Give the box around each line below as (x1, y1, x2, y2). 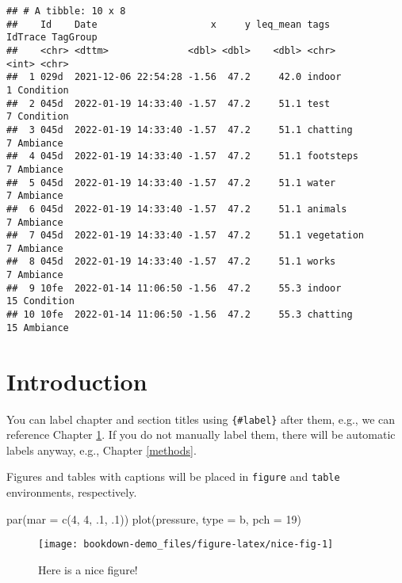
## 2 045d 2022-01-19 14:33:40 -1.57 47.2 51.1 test (6, 97, 331, 109)
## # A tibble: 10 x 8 (6, 6, 126, 17)
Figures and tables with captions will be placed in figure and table (6, 468, 340, 485)
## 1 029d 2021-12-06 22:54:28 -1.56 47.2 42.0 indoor (6, 71, 342, 83)
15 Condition (6, 295, 75, 307)
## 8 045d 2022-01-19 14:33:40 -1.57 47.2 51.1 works (6, 256, 336, 268)
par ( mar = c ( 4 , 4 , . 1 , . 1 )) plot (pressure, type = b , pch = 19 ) (6, 510, 301, 527)
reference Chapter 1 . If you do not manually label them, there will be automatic (6, 426, 396, 443)
